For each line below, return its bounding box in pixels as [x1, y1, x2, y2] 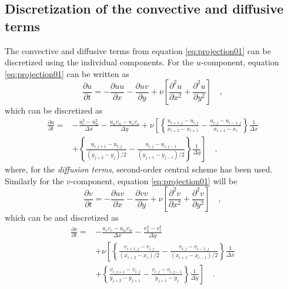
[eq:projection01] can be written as [5, 67, 129, 79]
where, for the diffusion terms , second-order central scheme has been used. [5, 163, 273, 175]
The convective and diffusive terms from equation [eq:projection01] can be [5, 44, 271, 57]
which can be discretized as [5, 104, 103, 117]
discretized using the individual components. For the [5, 56, 194, 68]
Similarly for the [5, 174, 64, 187]
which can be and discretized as [5, 211, 119, 224]
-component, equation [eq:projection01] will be [70, 174, 237, 187]
